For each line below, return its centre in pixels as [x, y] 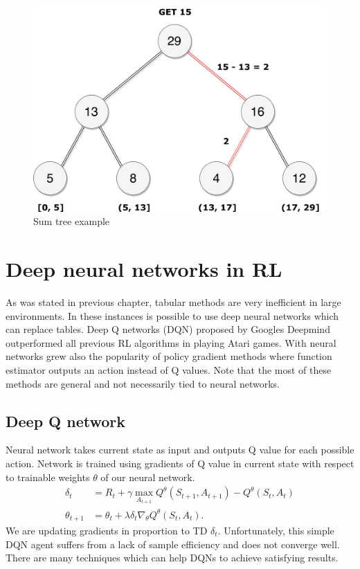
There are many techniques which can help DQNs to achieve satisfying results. [172, 558]
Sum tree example [72, 221]
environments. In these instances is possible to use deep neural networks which [172, 315]
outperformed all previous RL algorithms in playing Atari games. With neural [171, 342]
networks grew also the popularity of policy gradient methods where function [169, 356]
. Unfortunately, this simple [276, 531]
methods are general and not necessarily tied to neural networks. [143, 383]
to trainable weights [48, 477]
